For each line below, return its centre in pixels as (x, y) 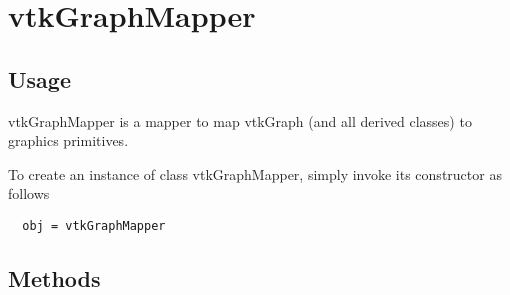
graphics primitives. (68, 140)
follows (29, 193)
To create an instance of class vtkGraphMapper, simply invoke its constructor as (255, 173)
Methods (54, 278)
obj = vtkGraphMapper (94, 225)
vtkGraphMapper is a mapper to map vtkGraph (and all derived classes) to (240, 120)
